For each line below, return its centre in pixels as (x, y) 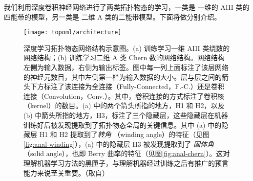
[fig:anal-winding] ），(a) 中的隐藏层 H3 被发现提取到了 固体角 (119, 144)
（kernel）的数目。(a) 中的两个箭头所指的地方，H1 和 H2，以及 (124, 105)
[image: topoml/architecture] (73, 33)
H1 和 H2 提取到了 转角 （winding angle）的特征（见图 (125, 134)
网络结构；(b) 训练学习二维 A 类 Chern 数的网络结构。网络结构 (124, 57)
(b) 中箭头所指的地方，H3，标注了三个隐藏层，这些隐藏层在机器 (126, 115)
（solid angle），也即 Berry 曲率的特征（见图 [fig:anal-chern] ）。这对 (127, 153)
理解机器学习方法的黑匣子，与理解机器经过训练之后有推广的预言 (126, 163)
